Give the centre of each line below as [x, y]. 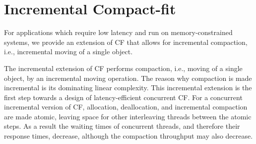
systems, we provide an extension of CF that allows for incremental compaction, [126, 42]
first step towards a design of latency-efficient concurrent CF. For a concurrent [123, 97]
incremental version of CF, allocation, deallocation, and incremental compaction [126, 107]
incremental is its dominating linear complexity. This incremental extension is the [128, 88]
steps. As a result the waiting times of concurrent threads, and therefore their [122, 126]
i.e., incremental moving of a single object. [68, 52]
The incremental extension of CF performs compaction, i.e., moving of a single [123, 68]
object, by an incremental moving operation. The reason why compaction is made [128, 78]
